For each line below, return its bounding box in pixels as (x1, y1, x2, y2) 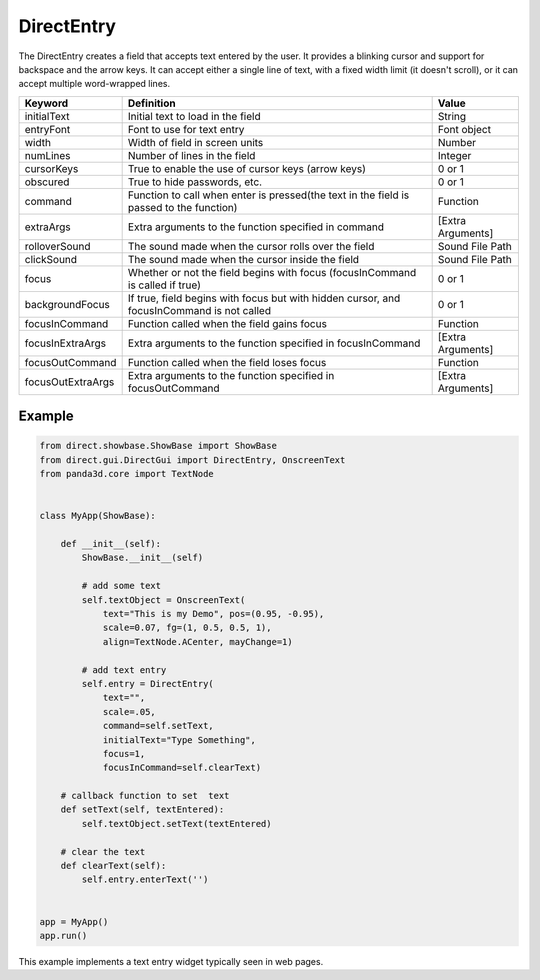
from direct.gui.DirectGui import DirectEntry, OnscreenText (39, 454, 346, 465)
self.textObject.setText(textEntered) (81, 818, 272, 829)
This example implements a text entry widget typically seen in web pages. (18, 955, 324, 967)
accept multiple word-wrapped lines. (18, 78, 170, 90)
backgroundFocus (24, 297, 110, 311)
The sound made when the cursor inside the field (127, 252, 360, 266)
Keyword (24, 96, 69, 110)
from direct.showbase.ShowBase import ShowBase (39, 440, 277, 452)
